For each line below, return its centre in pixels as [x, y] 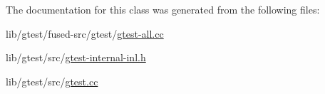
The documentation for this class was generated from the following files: [163, 9]
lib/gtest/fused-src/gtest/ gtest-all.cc [85, 33]
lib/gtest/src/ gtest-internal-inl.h [76, 57]
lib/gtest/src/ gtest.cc [52, 81]
